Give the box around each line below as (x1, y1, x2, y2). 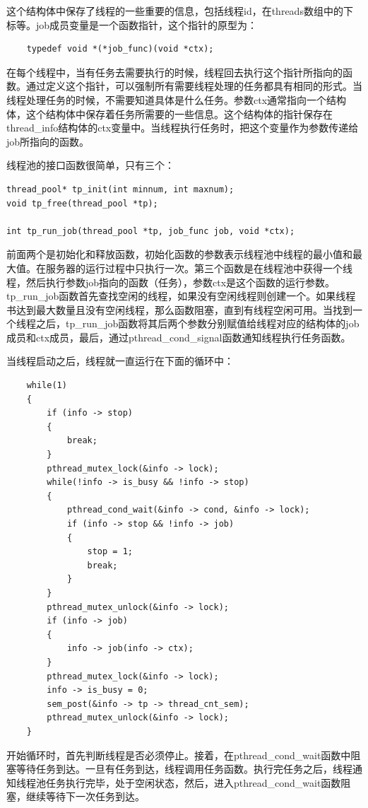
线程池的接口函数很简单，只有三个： (6, 158, 174, 172)
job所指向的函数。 (6, 134, 90, 148)
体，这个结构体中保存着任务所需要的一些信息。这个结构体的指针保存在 (6, 106, 333, 121)
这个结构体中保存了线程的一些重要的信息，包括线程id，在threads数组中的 (6, 4, 343, 18)
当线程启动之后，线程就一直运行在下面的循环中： (6, 353, 234, 368)
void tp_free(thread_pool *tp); (6, 198, 158, 209)
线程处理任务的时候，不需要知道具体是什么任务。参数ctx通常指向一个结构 (6, 92, 347, 107)
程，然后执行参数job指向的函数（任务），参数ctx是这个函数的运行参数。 (6, 274, 336, 289)
